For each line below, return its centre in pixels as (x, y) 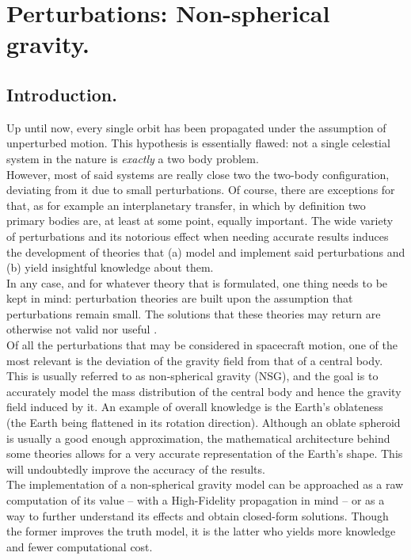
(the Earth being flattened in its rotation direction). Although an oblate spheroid (204, 423)
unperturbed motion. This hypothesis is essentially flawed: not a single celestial (198, 143)
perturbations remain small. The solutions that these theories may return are (194, 313)
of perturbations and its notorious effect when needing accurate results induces (198, 236)
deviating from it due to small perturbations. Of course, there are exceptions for (201, 190)
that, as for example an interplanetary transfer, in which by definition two (186, 205)
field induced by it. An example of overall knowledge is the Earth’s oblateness (195, 407)
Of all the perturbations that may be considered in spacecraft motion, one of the (202, 345)
